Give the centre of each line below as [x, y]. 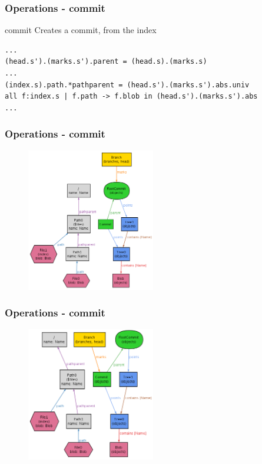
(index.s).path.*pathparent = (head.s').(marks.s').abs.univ [127, 85]
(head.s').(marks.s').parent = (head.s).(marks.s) [106, 62]
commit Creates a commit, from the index [81, 30]
